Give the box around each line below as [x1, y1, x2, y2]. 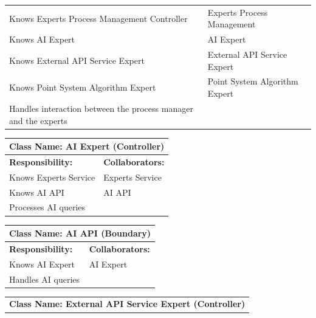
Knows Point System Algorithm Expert [9, 81, 156, 94]
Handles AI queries [9, 272, 80, 285]
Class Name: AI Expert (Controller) [9, 140, 165, 153]
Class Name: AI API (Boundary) [9, 227, 151, 240]
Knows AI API [9, 185, 64, 198]
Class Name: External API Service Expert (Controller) [9, 297, 246, 310]
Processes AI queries [9, 201, 85, 213]
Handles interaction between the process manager [9, 102, 193, 114]
